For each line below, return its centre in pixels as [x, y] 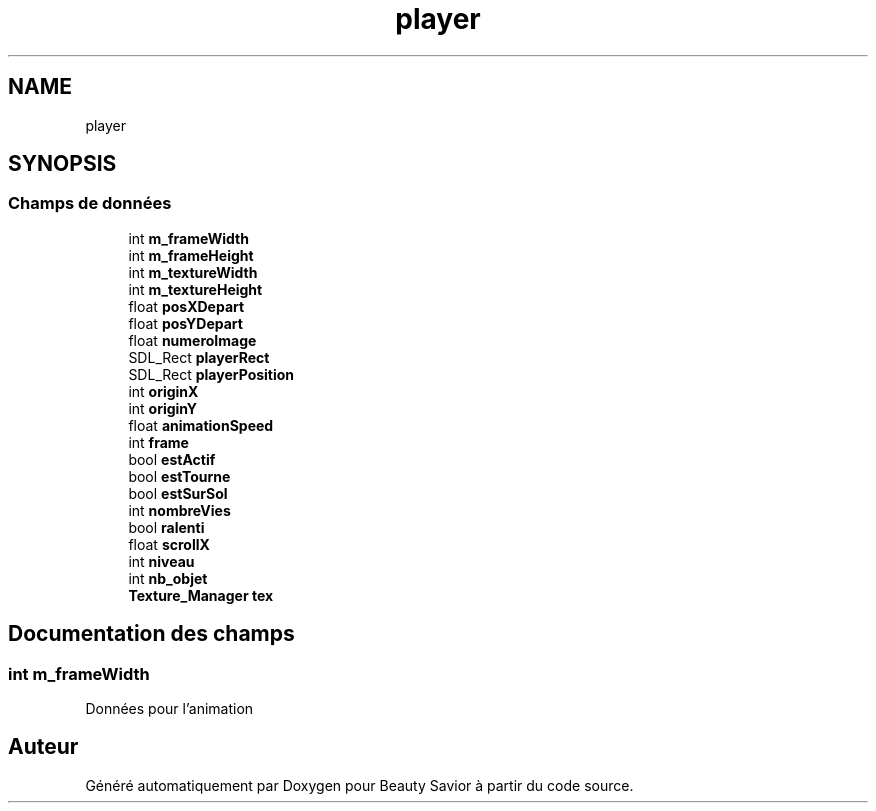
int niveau [161, 561]
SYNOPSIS [62, 164]
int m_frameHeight [191, 255]
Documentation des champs [151, 634]
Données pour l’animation [169, 709]
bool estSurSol [178, 493]
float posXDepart [186, 306]
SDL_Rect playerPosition [211, 374]
